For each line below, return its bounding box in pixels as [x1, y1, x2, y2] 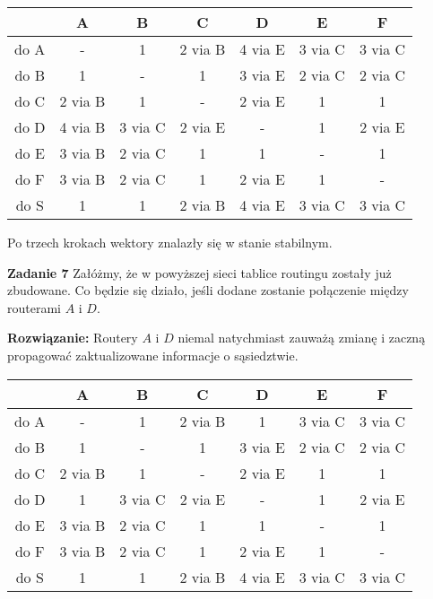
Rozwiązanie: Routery [7, 328, 138, 347]
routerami [7, 298, 61, 317]
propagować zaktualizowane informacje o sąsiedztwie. [7, 345, 299, 364]
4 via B [59, 117, 106, 137]
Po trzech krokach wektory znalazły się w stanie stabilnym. [7, 233, 333, 251]
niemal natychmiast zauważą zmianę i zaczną [178, 328, 426, 347]
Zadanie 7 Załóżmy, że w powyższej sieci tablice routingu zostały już [7, 263, 392, 282]
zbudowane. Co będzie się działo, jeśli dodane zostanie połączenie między [7, 281, 409, 299]
